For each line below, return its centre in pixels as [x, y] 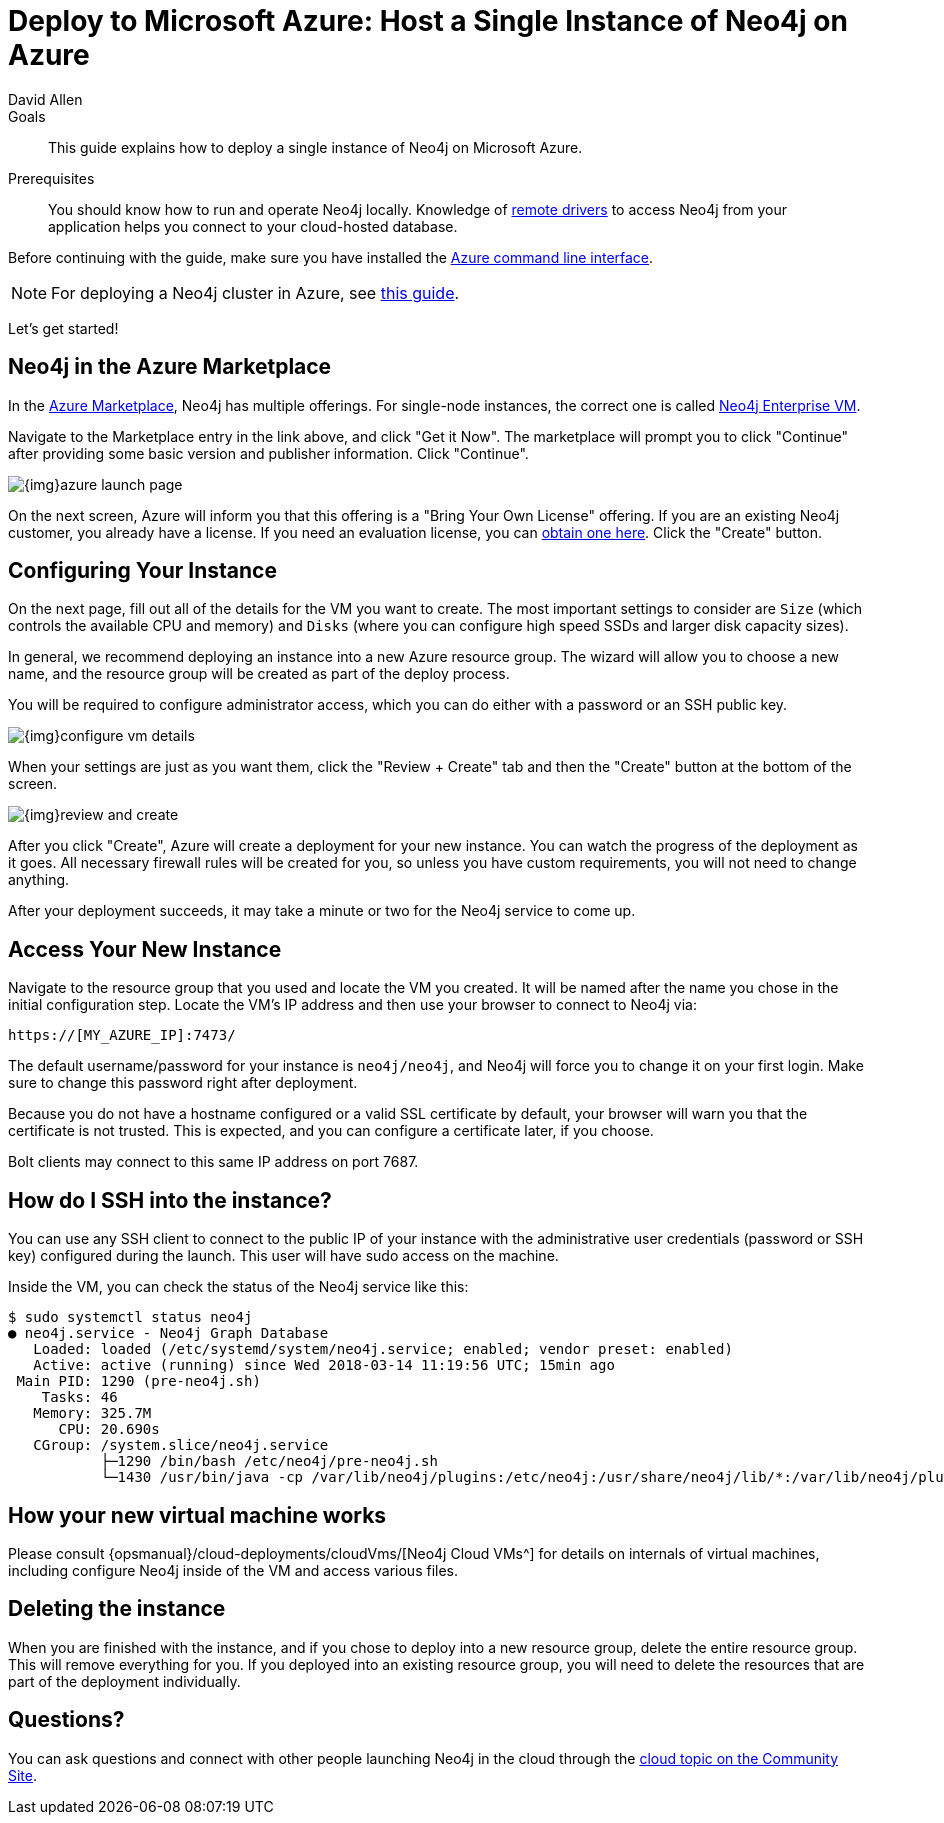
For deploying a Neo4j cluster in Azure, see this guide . [255, 292]
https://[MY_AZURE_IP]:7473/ [122, 1035]
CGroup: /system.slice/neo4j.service [181, 1445]
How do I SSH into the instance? [170, 1200]
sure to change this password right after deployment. [183, 1083]
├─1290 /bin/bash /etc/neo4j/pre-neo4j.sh [269, 1461]
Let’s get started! [63, 328]
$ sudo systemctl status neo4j [130, 1317]
